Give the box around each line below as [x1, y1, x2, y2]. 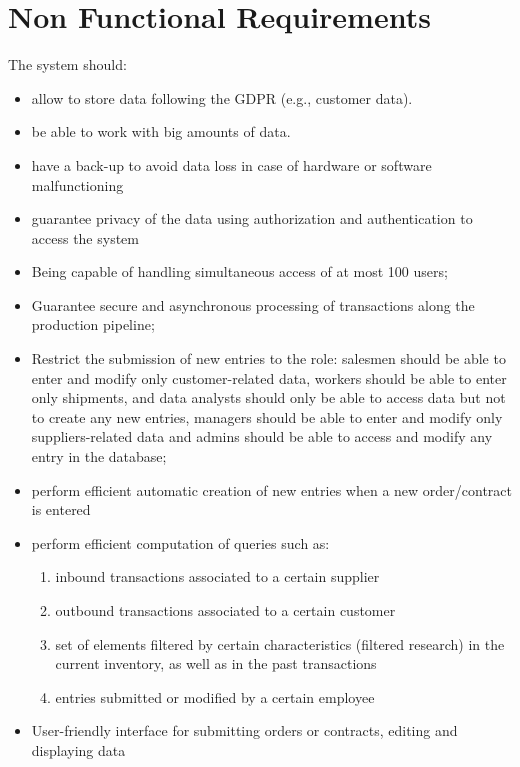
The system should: [8, 54, 127, 75]
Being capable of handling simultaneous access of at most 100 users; [31, 261, 448, 282]
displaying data [31, 739, 126, 760]
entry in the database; [31, 446, 167, 467]
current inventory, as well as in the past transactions [55, 653, 377, 674]
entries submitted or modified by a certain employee [55, 686, 375, 707]
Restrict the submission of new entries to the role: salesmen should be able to [31, 348, 506, 369]
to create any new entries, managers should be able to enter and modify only [31, 406, 503, 427]
